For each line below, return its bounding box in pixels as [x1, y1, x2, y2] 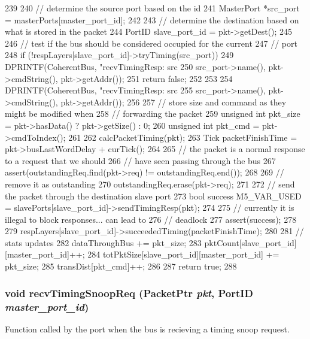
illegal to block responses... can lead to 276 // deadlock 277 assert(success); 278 [5, 213, 297, 225]
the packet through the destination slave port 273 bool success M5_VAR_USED [5, 189, 302, 202]
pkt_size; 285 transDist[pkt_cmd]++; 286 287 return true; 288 [5, 260, 237, 273]
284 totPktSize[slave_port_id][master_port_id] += [87, 248, 279, 261]
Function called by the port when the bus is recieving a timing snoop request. [5, 322, 290, 335]
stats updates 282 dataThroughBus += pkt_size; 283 [5, 236, 202, 249]
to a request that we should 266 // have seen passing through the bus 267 [5, 154, 276, 167]
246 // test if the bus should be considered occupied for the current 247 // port [5, 37, 297, 49]
